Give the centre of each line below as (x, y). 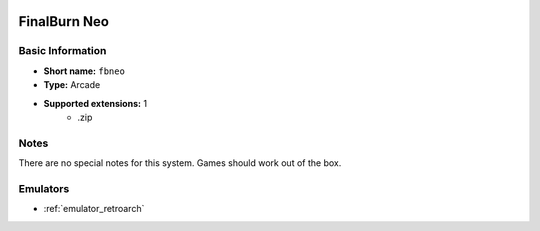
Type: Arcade (72, 85)
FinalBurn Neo (64, 21)
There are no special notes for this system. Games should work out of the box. (180, 163)
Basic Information (62, 51)
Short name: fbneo (84, 71)
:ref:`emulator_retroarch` (94, 209)
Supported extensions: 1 (95, 103)
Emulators (44, 188)
